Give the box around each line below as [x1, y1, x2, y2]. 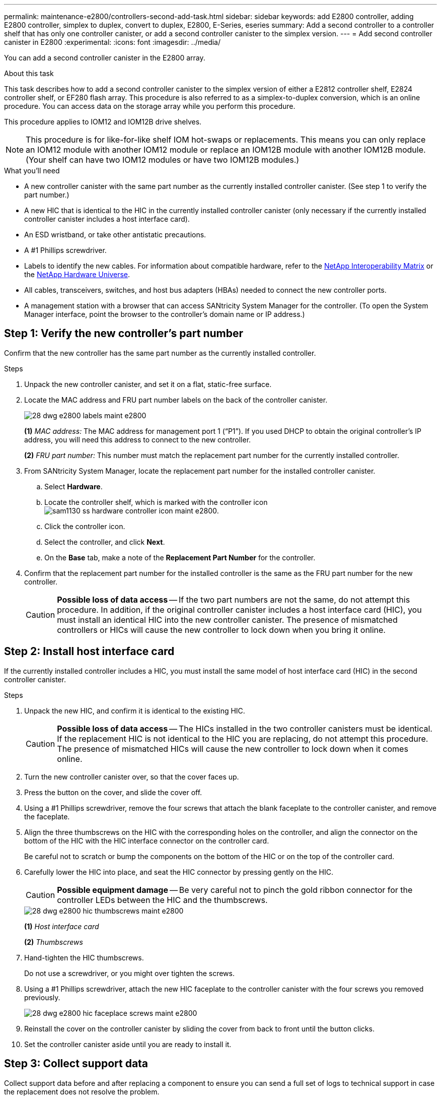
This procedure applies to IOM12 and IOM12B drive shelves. [4, 117, 202, 126]
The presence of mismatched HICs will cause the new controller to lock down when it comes [57, 743, 408, 754]
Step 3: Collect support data [4, 1057, 149, 1070]
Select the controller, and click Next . [44, 537, 165, 546]
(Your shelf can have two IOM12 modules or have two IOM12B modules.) [26, 155, 300, 165]
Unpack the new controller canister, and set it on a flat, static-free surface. [24, 379, 272, 389]
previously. [24, 993, 60, 1002]
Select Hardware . [44, 482, 103, 491]
